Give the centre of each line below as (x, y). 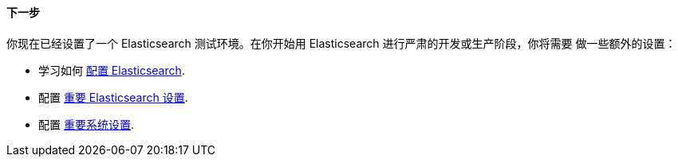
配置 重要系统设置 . (86, 124)
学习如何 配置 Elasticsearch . (112, 70)
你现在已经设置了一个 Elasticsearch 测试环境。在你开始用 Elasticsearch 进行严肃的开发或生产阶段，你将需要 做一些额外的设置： (341, 43)
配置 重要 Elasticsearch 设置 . (113, 97)
